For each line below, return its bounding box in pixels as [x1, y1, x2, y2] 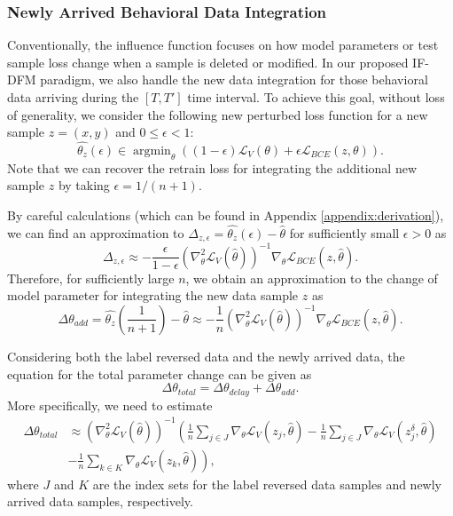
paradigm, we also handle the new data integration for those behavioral [40, 70, 428, 89]
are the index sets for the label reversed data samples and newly [92, 474, 442, 493]
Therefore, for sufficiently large [7, 268, 175, 287]
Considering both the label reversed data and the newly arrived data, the [7, 346, 405, 365]
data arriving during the [7, 88, 139, 106]
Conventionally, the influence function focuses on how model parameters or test [7, 36, 439, 54]
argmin [133, 145, 171, 157]
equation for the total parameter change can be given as [7, 364, 312, 383]
